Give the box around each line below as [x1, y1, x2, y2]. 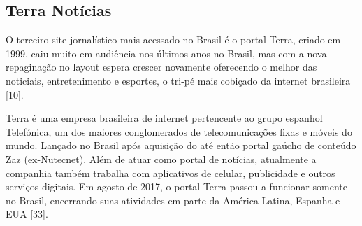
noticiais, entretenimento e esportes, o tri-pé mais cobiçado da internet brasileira [6, 73, 351, 87]
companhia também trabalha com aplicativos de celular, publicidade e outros [6, 165, 335, 180]
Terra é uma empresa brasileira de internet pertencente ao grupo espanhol [6, 111, 323, 125]
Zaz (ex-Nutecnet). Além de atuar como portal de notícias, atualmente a [6, 151, 317, 166]
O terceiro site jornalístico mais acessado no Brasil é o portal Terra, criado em [6, 32, 341, 47]
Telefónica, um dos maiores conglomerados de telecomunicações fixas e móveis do [6, 124, 352, 139]
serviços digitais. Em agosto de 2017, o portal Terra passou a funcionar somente [6, 179, 347, 194]
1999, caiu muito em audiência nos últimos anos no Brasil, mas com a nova [6, 45, 327, 60]
